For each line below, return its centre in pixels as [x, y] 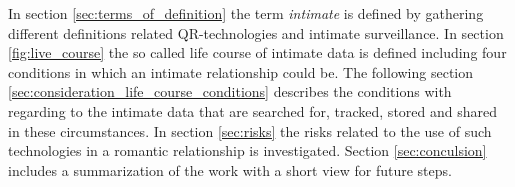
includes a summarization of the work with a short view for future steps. [230, 169]
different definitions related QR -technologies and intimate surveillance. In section [256, 32]
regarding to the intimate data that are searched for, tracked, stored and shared [252, 110]
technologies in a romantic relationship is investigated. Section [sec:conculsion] [247, 150]
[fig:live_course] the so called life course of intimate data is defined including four [257, 52]
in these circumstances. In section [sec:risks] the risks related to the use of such [250, 130]
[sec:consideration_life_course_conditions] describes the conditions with [230, 91]
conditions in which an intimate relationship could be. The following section [241, 71]
